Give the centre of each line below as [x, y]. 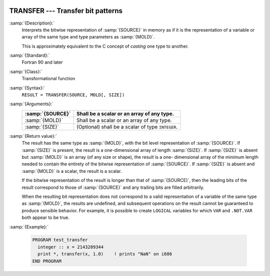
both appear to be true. [45, 217]
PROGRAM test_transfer [60, 240]
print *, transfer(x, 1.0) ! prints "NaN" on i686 [105, 254]
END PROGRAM [47, 261]
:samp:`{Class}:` [26, 71]
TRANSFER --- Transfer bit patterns [66, 11]
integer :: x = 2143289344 [71, 247]
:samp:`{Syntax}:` [27, 88]
